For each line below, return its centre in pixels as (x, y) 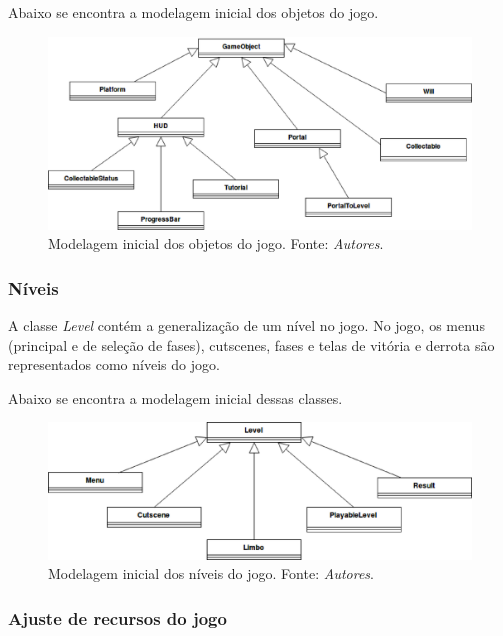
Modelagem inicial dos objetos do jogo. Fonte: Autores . (216, 243)
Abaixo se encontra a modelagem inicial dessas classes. (175, 397)
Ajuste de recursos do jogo (117, 617)
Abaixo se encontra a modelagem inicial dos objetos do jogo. (193, 12)
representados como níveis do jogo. (114, 364)
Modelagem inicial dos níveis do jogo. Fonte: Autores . (211, 573)
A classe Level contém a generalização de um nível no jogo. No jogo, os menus (246, 324)
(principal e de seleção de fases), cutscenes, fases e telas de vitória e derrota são (251, 344)
